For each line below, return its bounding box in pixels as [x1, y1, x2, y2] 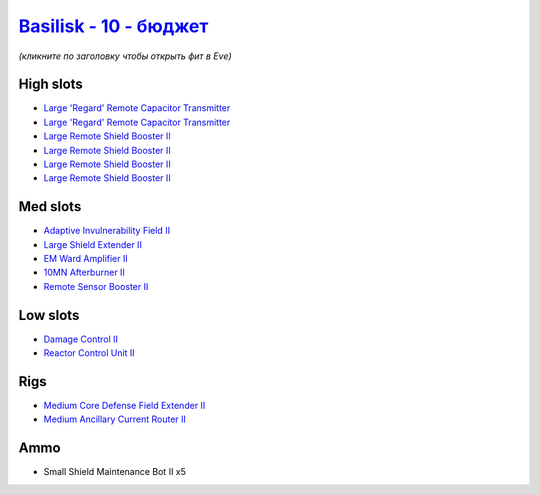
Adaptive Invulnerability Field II [43, 225, 170, 237]
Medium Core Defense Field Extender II [43, 400, 206, 412]
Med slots [18, 198, 82, 215]
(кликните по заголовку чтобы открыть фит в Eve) [18, 50, 232, 62]
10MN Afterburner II [43, 266, 125, 279]
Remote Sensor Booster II [43, 280, 149, 292]
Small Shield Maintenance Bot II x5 [43, 466, 187, 478]
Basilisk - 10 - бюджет [18, 15, 209, 37]
